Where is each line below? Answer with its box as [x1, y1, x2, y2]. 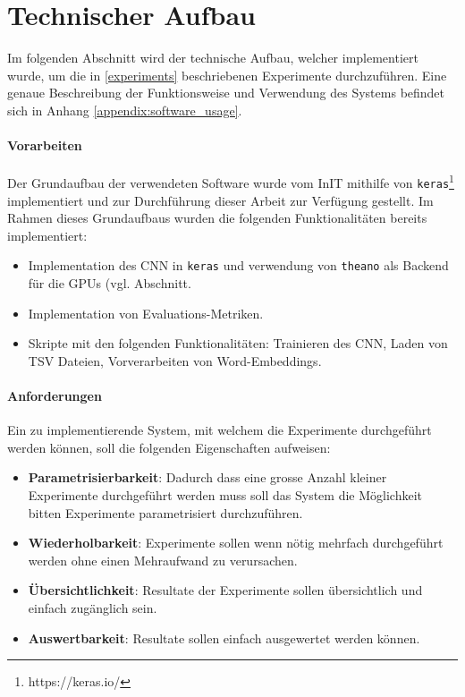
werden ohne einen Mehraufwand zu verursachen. [28, 550, 298, 569]
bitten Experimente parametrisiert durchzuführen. [28, 503, 303, 522]
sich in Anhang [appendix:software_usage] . [7, 100, 242, 119]
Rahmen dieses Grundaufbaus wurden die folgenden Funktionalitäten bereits [7, 208, 427, 227]
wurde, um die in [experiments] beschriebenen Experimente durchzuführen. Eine [7, 65, 447, 84]
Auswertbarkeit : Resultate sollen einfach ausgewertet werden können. [28, 628, 420, 647]
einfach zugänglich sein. [28, 598, 157, 616]
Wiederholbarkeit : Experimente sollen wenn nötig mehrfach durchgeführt [28, 533, 444, 552]
